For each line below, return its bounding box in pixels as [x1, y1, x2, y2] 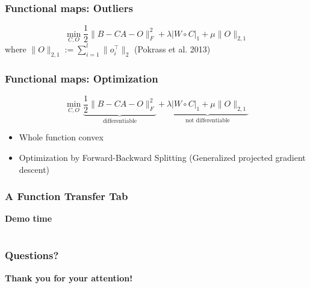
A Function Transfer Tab [5, 189, 128, 204]
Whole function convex [19, 131, 104, 143]
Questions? [5, 248, 59, 263]
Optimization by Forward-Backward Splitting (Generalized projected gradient [19, 151, 306, 164]
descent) [19, 163, 50, 175]
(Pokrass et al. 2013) [134, 42, 211, 55]
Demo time [5, 212, 52, 225]
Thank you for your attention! [5, 271, 133, 284]
